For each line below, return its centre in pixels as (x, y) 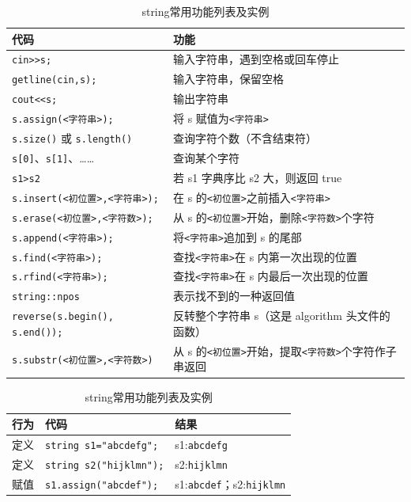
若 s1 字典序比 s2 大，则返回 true (257, 177)
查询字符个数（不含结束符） (245, 138)
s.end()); (38, 332)
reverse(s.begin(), (63, 317)
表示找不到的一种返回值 (234, 296)
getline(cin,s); (55, 80)
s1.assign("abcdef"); (102, 485)
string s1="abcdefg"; (102, 445)
